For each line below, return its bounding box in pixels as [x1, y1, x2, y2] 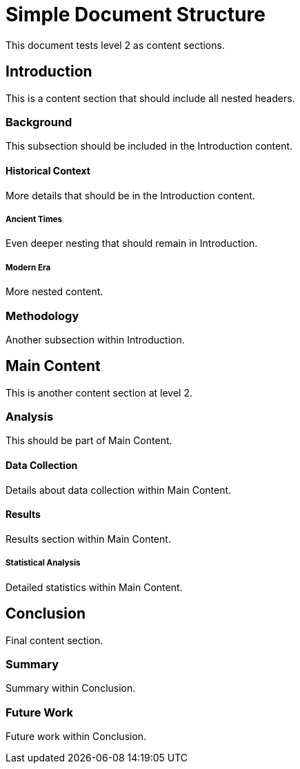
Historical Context [6, 164, 90, 177]
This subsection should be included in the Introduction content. [6, 140, 293, 152]
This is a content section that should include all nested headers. [6, 92, 295, 104]
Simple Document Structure [6, 3, 266, 26]
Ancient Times [6, 214, 62, 224]
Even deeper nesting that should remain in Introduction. [6, 237, 258, 250]
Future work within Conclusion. [6, 730, 147, 743]
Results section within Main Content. [6, 532, 171, 545]
